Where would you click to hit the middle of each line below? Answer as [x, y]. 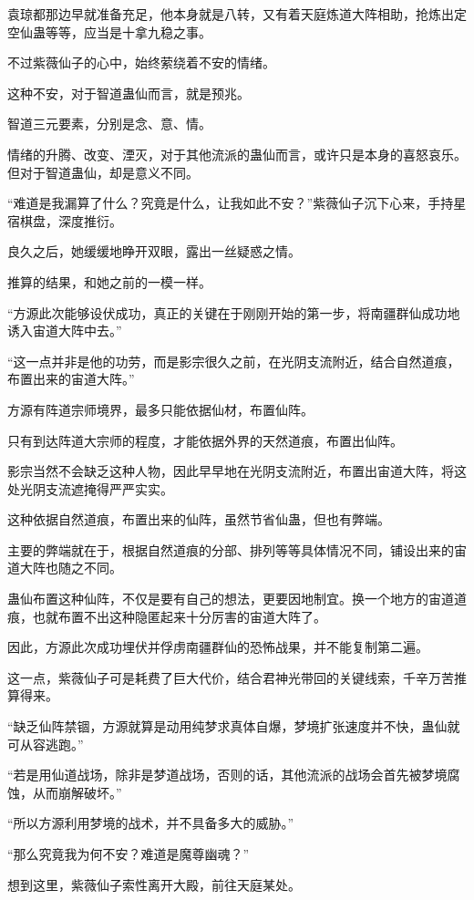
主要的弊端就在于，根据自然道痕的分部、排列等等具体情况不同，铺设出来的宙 [237, 549]
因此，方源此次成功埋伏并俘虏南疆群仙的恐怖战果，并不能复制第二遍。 [218, 647]
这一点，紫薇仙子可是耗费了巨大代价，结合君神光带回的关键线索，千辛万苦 [231, 677]
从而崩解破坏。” [77, 792]
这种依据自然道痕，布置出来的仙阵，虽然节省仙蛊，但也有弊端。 [199, 519]
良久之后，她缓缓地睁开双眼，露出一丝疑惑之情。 [154, 251]
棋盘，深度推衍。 [71, 220]
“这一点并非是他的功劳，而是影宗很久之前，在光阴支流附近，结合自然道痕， [234, 361]
